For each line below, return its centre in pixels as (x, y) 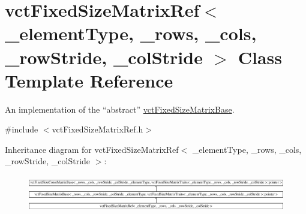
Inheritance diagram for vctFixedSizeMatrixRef (92, 149)
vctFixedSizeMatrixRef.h (97, 129)
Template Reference (89, 80)
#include (22, 129)
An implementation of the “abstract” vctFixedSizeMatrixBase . (120, 109)
